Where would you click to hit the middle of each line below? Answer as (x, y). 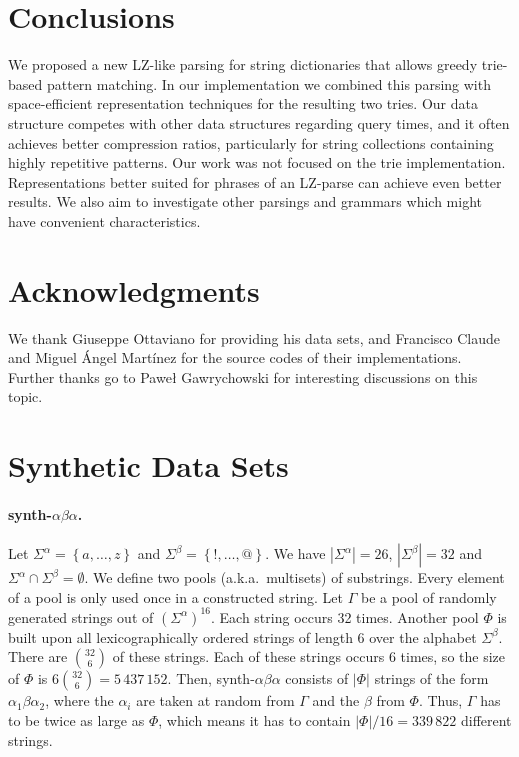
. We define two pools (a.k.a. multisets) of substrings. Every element (294, 577)
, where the (79, 700)
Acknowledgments (134, 289)
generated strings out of (81, 616)
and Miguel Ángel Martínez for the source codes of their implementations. (235, 357)
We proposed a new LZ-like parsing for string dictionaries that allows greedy (243, 64)
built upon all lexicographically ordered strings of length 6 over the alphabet (242, 636)
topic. (25, 396)
